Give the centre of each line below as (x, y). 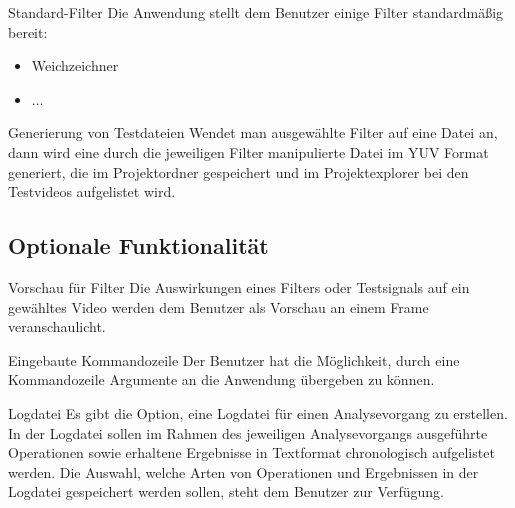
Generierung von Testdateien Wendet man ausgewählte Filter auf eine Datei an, (253, 132)
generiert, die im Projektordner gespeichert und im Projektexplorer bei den (238, 171)
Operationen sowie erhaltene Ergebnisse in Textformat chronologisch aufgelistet (251, 452)
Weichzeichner (75, 65)
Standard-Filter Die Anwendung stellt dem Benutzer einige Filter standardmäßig (256, 12)
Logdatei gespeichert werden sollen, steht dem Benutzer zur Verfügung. (226, 491)
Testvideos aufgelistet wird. (92, 191)
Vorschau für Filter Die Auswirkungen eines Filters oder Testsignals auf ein (239, 286)
